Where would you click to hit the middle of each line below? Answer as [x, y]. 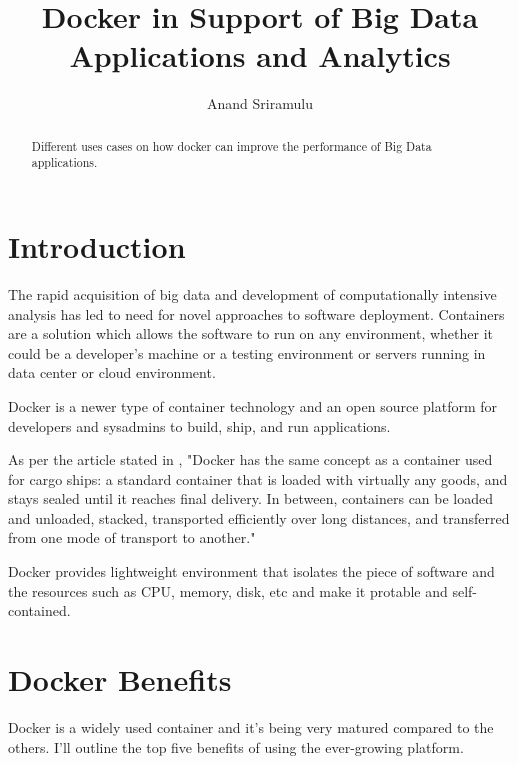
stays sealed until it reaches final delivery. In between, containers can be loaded [251, 498]
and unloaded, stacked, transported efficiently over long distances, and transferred [259, 517]
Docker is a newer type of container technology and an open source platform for [253, 405]
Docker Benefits [120, 679]
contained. [39, 610]
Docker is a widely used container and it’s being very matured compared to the [251, 726]
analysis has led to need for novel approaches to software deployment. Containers [256, 313]
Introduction [97, 246]
